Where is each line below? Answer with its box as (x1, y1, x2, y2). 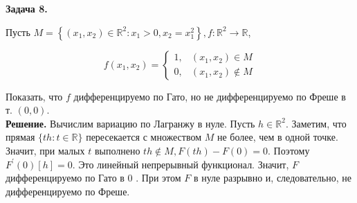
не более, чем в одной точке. (217, 130, 338, 144)
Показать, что (6, 89, 63, 103)
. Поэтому (268, 143, 310, 157)
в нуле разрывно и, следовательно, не (193, 170, 351, 185)
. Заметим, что (285, 116, 347, 130)
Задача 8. (6, 1, 48, 15)
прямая (6, 130, 35, 144)
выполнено (94, 143, 140, 157)
